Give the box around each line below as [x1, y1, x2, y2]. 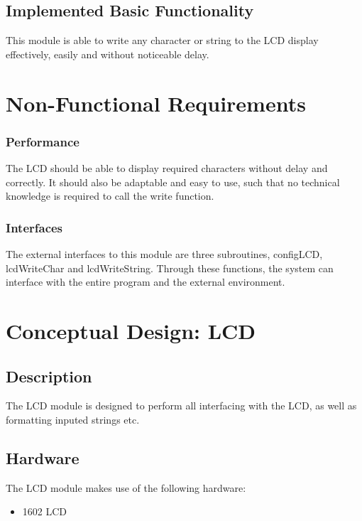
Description [6, 365, 92, 387]
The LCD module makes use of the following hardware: [6, 480, 246, 495]
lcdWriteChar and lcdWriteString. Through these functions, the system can [6, 260, 334, 275]
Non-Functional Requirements [6, 88, 306, 117]
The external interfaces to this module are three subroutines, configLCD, [6, 246, 323, 261]
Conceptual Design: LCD [6, 316, 256, 345]
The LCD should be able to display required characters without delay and [6, 160, 328, 175]
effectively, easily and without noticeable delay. [6, 46, 209, 61]
